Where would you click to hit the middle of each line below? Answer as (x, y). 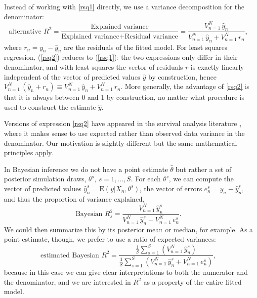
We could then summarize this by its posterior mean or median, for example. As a (128, 229)
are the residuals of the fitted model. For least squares (146, 47)
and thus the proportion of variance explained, (74, 198)
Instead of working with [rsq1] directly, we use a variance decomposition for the (124, 6)
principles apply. (29, 152)
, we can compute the (201, 179)
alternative (25, 31)
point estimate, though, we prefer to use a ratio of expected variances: (110, 239)
